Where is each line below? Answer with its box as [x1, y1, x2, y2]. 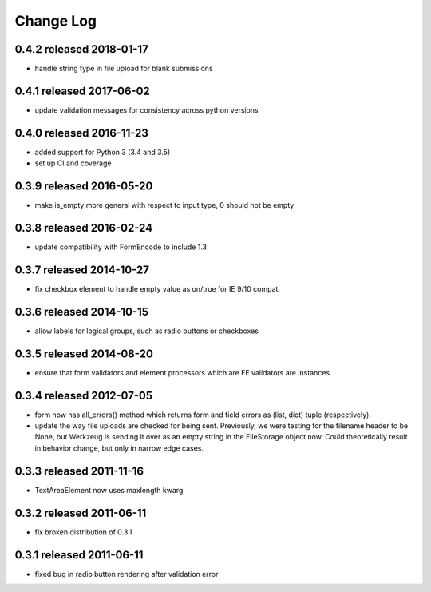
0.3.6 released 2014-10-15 [14, 304, 149, 319]
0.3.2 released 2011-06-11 [14, 506, 147, 519]
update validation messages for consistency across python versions [34, 105, 259, 115]
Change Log [14, 12, 97, 30]
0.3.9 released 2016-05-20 [14, 180, 153, 193]
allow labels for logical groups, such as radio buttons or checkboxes [34, 326, 259, 336]
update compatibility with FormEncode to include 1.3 [34, 242, 208, 252]
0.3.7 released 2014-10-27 [14, 263, 149, 276]
